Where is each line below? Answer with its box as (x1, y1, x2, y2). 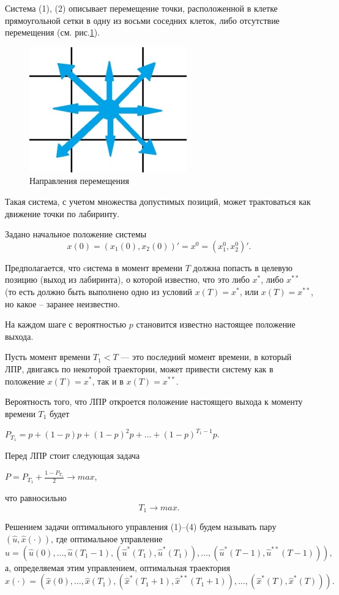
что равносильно (5, 491, 67, 504)
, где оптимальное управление (51, 532, 163, 545)
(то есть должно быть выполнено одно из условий (5, 285, 192, 297)
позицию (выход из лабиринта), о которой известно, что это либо (5, 273, 250, 286)
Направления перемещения (29, 174, 129, 187)
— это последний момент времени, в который (121, 350, 292, 363)
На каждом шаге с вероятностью (5, 318, 127, 331)
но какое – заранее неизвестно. (5, 297, 120, 310)
